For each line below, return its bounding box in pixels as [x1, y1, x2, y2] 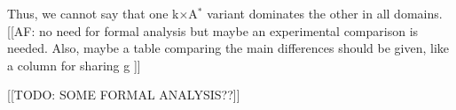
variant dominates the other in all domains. [207, 4, 443, 22]
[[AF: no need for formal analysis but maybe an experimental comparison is [7, 21, 419, 40]
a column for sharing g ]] [7, 55, 141, 74]
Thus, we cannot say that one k [7, 4, 179, 22]
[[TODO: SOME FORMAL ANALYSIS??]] [7, 85, 240, 104]
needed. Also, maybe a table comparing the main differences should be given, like [7, 39, 450, 57]
